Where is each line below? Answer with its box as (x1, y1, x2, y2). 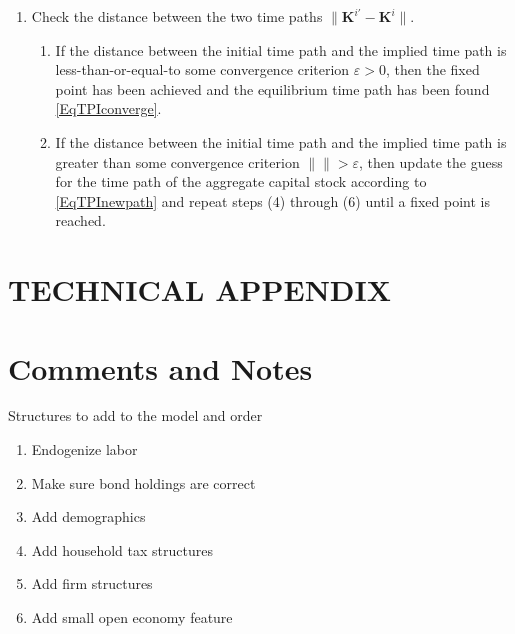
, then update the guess (359, 151, 503, 172)
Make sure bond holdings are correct (31, 472, 256, 493)
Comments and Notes (8, 347, 313, 388)
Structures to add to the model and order (8, 405, 263, 426)
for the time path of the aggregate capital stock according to (55, 171, 427, 192)
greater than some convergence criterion (55, 151, 300, 172)
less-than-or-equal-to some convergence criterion (55, 59, 350, 80)
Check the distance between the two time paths (31, 6, 323, 26)
